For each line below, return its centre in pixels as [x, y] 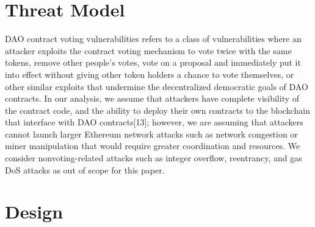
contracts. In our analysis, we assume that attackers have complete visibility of [152, 98]
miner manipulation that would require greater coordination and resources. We [153, 146]
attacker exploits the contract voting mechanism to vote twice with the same [148, 50]
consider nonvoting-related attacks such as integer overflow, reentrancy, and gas [154, 158]
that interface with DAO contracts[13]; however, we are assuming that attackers [154, 122]
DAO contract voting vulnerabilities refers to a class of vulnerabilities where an [153, 39]
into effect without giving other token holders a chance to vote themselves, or [150, 74]
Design [34, 211]
